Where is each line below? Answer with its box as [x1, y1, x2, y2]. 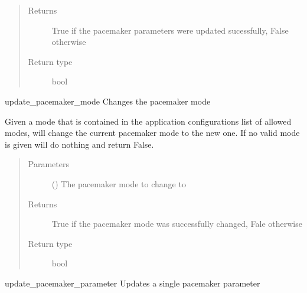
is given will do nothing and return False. [5, 138, 154, 150]
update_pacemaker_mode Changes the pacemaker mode [5, 95, 211, 107]
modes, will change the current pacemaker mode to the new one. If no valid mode [5, 126, 300, 139]
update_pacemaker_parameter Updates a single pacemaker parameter [5, 276, 260, 289]
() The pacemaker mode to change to [51, 177, 186, 190]
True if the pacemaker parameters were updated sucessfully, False [51, 24, 289, 36]
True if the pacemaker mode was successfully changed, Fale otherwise [51, 217, 302, 230]
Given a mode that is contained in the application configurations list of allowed [5, 115, 292, 127]
